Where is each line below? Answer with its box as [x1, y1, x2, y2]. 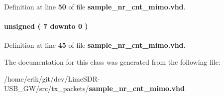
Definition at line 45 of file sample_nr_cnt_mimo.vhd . [4, 40, 186, 50]
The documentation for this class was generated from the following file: [4, 56, 221, 67]
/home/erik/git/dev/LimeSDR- [4, 73, 100, 84]
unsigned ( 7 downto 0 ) [4, 21, 88, 31]
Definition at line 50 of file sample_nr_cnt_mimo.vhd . [4, 1, 186, 11]
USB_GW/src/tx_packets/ [4, 83, 89, 94]
